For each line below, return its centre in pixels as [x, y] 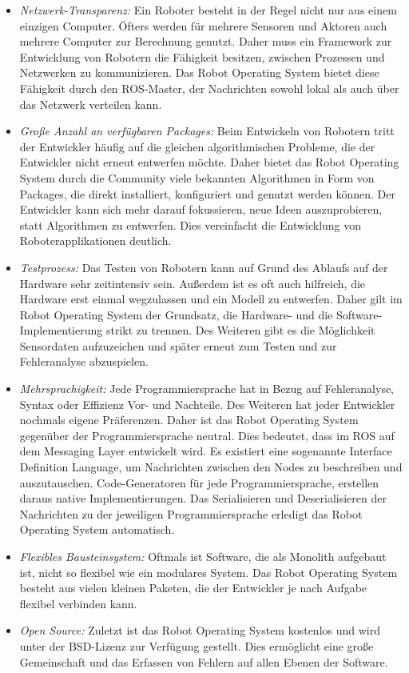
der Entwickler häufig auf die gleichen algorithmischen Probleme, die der [197, 146]
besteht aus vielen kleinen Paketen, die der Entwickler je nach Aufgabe [193, 588]
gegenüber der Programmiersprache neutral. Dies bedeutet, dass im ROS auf [207, 435]
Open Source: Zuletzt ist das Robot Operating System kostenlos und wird [200, 630]
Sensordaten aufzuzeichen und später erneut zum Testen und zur [178, 345]
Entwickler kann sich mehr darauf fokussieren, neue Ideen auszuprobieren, [201, 209]
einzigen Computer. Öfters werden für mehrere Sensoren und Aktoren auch [203, 25]
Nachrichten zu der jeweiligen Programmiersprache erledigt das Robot [191, 513]
